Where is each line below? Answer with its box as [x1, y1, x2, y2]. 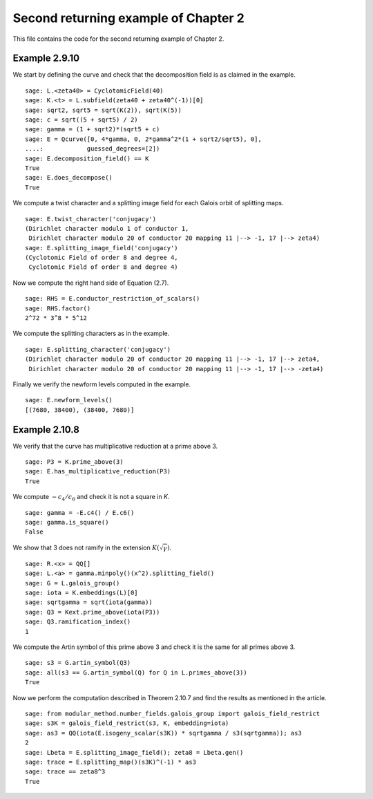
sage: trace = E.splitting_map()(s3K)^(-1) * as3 [25, 758, 197, 766]
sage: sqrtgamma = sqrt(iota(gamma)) [25, 599, 153, 606]
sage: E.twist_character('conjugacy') [25, 215, 157, 223]
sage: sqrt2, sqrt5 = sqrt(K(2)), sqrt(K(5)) [25, 106, 182, 114]
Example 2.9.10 [12, 53, 79, 64]
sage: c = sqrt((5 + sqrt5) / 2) [25, 116, 138, 124]
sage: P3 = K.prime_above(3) [25, 458, 124, 466]
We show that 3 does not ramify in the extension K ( [12, 543, 160, 552]
